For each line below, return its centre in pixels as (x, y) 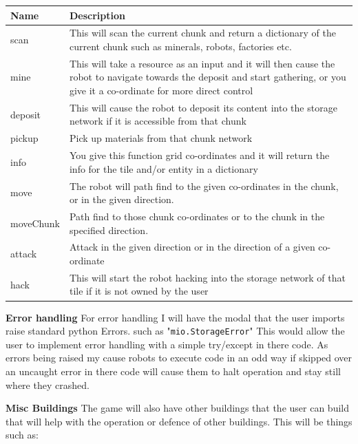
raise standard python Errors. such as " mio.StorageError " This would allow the (175, 331)
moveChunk (35, 223)
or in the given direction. (122, 199)
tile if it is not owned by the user (139, 291)
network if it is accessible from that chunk (158, 121)
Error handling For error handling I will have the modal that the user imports (175, 317)
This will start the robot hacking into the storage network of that (207, 277)
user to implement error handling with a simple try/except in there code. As (167, 344)
